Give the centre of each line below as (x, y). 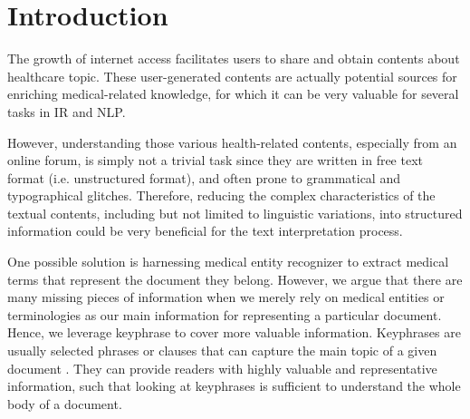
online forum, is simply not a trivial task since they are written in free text (216, 160)
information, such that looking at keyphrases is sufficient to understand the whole (234, 386)
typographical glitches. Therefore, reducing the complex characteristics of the (221, 195)
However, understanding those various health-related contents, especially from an (232, 142)
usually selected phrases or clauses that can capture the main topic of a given (222, 351)
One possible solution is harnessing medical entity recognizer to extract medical (228, 262)
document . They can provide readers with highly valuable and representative (222, 368)
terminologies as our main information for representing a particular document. (225, 314)
